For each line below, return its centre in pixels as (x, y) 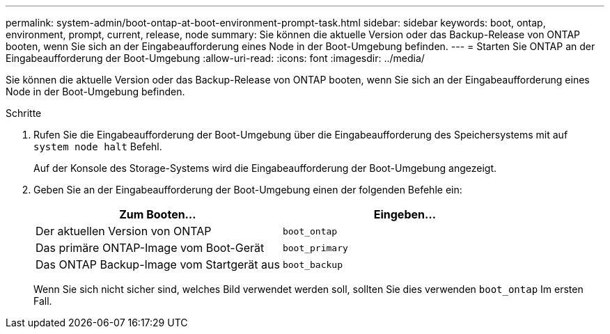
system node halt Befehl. (98, 146)
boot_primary (315, 248)
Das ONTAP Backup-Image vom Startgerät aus (158, 264)
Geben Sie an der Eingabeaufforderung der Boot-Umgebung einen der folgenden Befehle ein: (248, 190)
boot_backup (312, 264)
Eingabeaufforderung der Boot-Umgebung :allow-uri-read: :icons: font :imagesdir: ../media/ (215, 58)
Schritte (24, 113)
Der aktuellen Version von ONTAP (124, 231)
